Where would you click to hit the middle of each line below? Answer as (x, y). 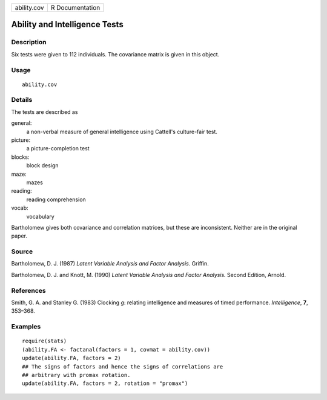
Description (29, 42)
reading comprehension (56, 199)
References (28, 290)
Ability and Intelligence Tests (67, 25)
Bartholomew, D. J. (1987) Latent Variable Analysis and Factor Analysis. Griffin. (110, 264)
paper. (19, 236)
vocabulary (40, 216)
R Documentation (75, 8)
